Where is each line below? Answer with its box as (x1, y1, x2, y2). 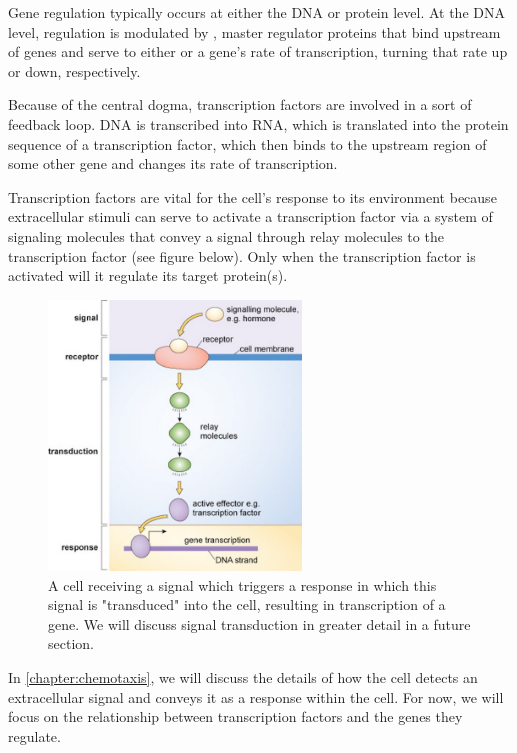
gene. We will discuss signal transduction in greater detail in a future (48, 613, 471, 634)
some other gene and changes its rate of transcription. (8, 153, 338, 174)
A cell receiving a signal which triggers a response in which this (48, 574, 437, 595)
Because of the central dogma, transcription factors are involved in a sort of (8, 94, 472, 115)
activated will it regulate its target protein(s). (8, 265, 288, 286)
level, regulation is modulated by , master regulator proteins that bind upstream (8, 21, 501, 42)
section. (48, 633, 94, 654)
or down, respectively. (8, 60, 141, 81)
